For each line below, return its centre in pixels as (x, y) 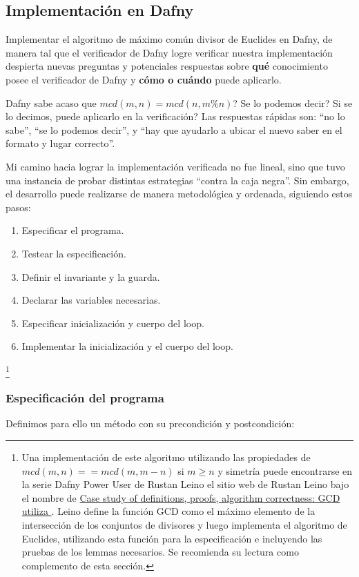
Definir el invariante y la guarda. (91, 276)
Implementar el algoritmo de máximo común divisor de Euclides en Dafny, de (169, 39)
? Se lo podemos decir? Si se (293, 102)
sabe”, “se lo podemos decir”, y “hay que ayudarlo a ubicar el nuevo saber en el (174, 129)
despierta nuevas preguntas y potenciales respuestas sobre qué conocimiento (167, 66)
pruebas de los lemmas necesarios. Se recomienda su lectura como (160, 552)
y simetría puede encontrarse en (285, 470)
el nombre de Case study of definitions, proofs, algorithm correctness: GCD (181, 497)
